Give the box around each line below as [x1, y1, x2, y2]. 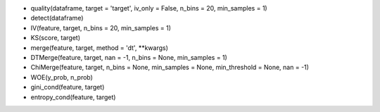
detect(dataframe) [30, 14, 84, 23]
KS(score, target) [30, 34, 81, 42]
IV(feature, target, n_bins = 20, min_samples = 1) [30, 23, 172, 32]
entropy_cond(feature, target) [30, 92, 116, 101]
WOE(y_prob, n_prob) [30, 73, 93, 81]
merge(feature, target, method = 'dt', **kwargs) [30, 43, 169, 52]
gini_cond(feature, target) [30, 83, 105, 92]
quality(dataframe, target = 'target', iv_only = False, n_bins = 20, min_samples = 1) [30, 4, 267, 12]
